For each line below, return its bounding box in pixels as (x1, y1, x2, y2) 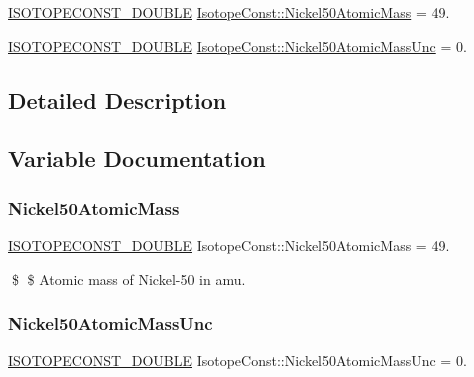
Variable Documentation (8, 143, 266, 174)
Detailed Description (8, 84, 227, 115)
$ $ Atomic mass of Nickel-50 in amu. (11, 268, 246, 289)
